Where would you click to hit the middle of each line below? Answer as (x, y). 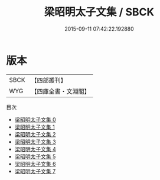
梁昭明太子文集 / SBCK (99, 12)
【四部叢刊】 (49, 80)
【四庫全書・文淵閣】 (61, 91)
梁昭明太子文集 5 (35, 156)
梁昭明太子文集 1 (35, 127)
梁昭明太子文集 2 (35, 134)
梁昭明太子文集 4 (35, 149)
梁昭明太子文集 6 (35, 163)
